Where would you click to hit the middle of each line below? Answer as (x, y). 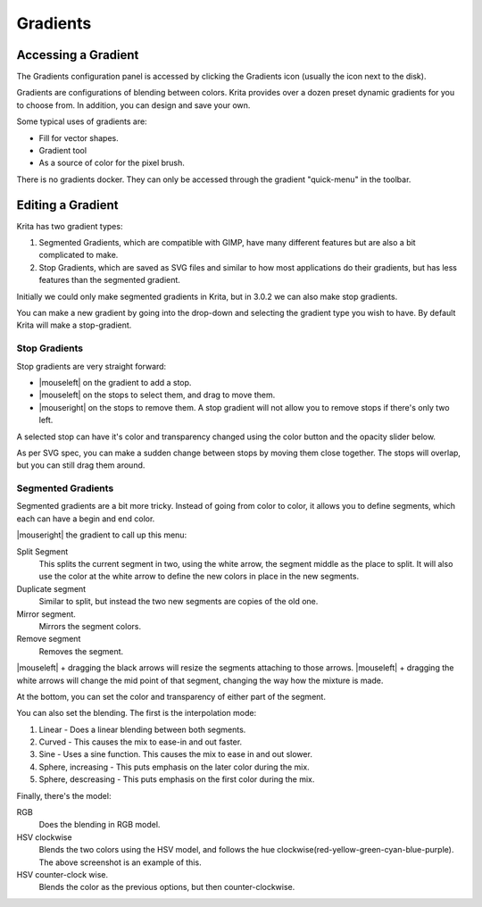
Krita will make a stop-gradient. (74, 325)
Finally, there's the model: (64, 795)
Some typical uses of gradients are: (82, 121)
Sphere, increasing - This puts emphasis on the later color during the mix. (174, 767)
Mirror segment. (46, 614)
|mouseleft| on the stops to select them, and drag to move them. (157, 395)
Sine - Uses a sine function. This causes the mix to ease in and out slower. (175, 754)
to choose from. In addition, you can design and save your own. (133, 105)
